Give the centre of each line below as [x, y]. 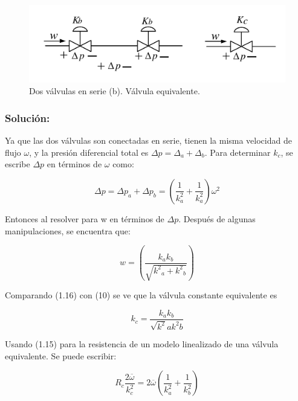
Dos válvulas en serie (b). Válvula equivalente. [115, 91]
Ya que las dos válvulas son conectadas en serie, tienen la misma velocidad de [148, 140]
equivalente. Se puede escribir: [61, 355]
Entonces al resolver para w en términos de [85, 218]
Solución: [28, 117]
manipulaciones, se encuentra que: [68, 230]
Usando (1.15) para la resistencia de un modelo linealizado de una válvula [142, 344]
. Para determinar [238, 152]
